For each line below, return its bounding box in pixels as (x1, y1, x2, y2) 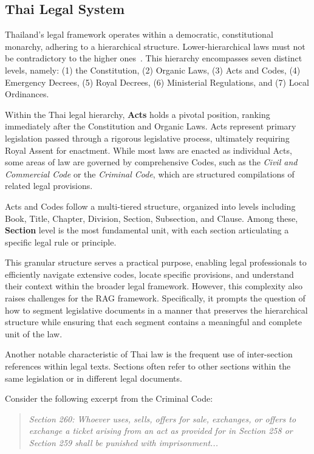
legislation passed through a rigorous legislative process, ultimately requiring (5, 131, 290, 144)
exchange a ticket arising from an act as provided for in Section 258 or (29, 424, 293, 437)
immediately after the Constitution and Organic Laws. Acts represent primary (5, 120, 296, 132)
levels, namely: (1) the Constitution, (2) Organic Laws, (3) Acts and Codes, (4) (5, 63, 301, 76)
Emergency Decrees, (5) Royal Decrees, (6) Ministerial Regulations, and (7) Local (5, 75, 309, 88)
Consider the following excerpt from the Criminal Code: (5, 392, 213, 405)
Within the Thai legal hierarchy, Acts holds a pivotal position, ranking (5, 108, 270, 120)
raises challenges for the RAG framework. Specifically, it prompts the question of (5, 292, 305, 304)
